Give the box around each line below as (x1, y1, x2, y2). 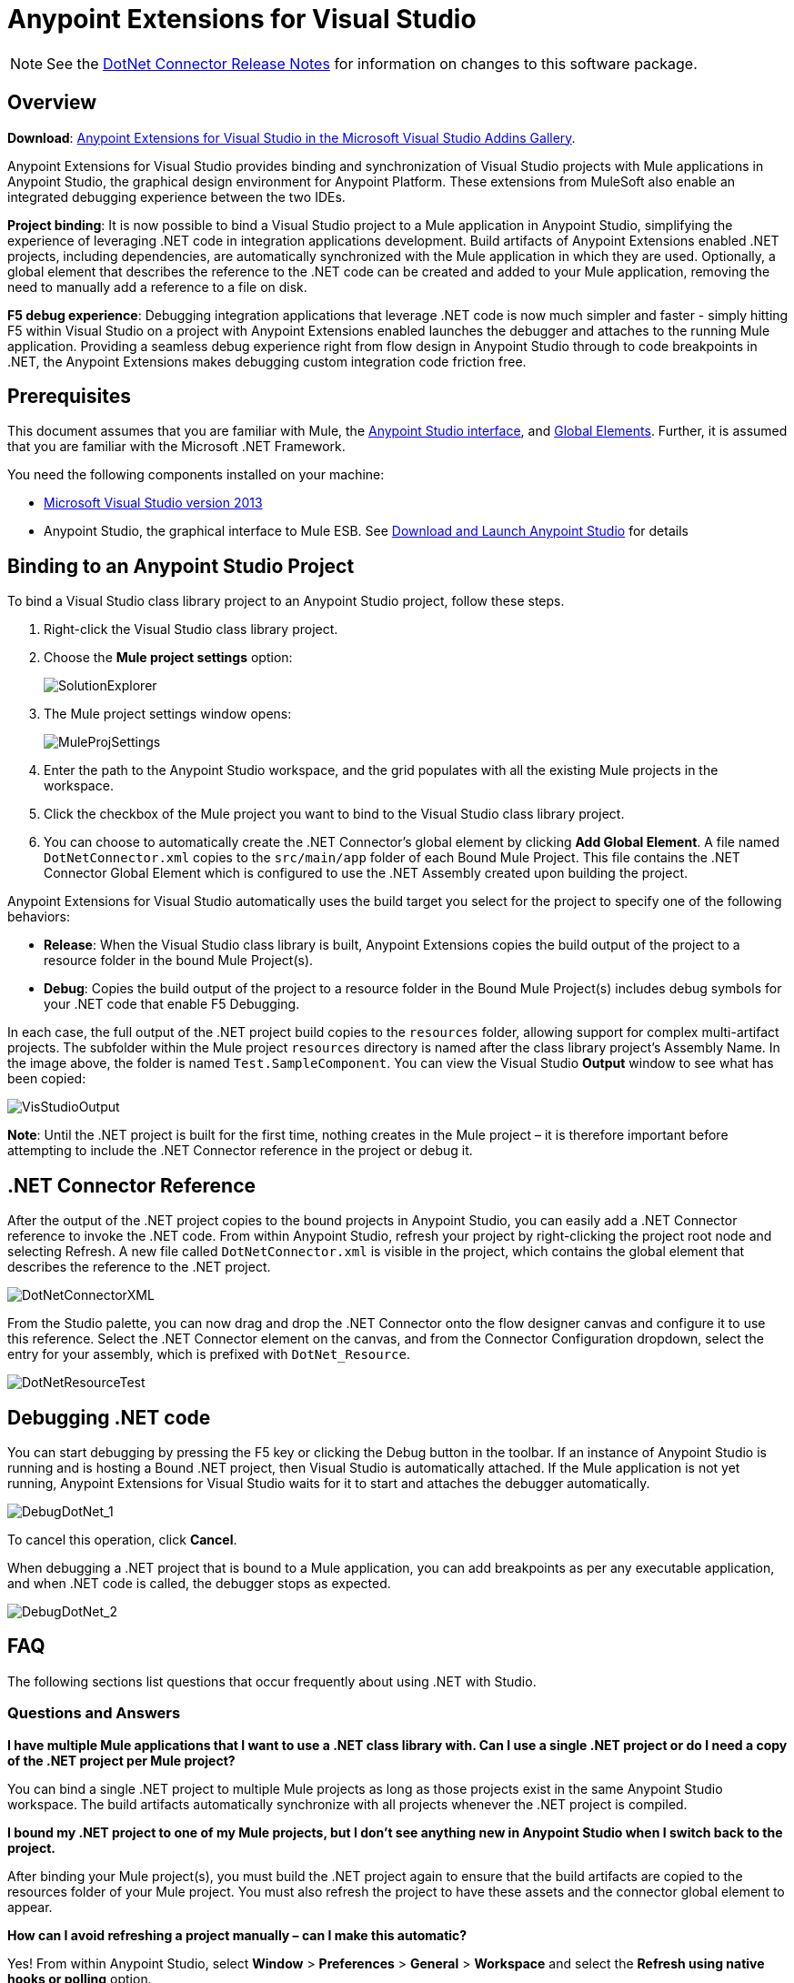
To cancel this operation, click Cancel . (7, 1531, 237, 1547)
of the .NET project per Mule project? (7, 1752, 236, 1768)
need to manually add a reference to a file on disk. (7, 278, 307, 295)
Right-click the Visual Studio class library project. (44, 621, 338, 638)
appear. (7, 1898, 53, 1915)
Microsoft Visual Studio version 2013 (44, 495, 263, 511)
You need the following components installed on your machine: (7, 467, 385, 483)
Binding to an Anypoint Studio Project (7, 554, 355, 578)
